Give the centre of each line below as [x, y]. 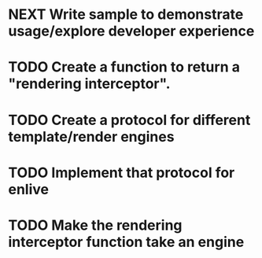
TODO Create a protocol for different [129, 120]
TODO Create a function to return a [124, 67]
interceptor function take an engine [126, 242]
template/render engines [91, 136]
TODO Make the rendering [95, 225]
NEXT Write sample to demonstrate [126, 15]
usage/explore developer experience [131, 31]
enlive [29, 189]
